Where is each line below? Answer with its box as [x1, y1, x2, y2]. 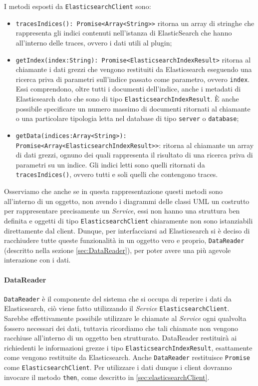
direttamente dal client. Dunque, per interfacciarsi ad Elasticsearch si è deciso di [4, 225, 250, 235]
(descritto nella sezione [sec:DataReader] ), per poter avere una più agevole [4, 244, 231, 255]
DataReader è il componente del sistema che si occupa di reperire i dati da [4, 293, 232, 303]
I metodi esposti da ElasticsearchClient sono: [4, 1, 151, 11]
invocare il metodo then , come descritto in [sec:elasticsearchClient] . [4, 371, 210, 382]
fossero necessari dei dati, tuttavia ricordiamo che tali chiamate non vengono [4, 322, 239, 333]
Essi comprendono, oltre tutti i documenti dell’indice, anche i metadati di [15, 83, 241, 94]
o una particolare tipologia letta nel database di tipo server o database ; [15, 113, 239, 123]
